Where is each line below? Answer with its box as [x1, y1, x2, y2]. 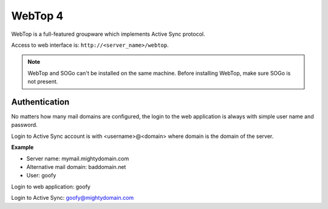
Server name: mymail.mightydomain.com [26, 155, 129, 162]
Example [11, 143, 34, 151]
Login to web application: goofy [11, 183, 91, 190]
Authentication [11, 97, 70, 107]
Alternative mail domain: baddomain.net [26, 163, 126, 170]
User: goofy [26, 172, 56, 179]
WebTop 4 [11, 9, 64, 22]
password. [11, 122, 38, 129]
